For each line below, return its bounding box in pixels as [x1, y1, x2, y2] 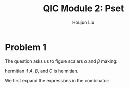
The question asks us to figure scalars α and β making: [5, 58, 118, 64]
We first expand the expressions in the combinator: [5, 77, 110, 83]
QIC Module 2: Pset [43, 3, 124, 14]
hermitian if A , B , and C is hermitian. [5, 68, 79, 74]
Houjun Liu [72, 19, 95, 25]
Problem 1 [5, 42, 47, 53]
